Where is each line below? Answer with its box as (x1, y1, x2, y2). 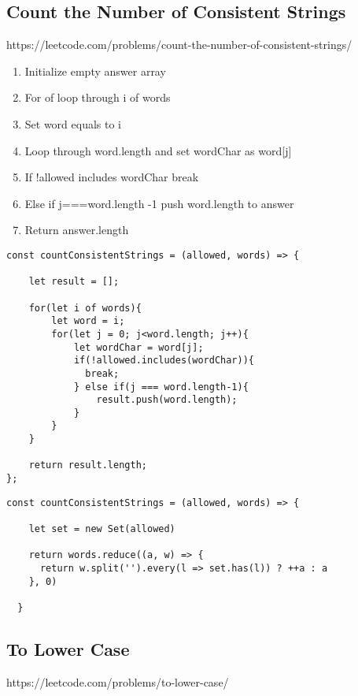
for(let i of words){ (28, 302, 142, 314)
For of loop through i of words (24, 89, 171, 106)
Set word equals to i (24, 115, 122, 132)
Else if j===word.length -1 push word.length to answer (24, 195, 294, 211)
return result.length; (28, 460, 147, 471)
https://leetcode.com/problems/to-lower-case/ (6, 673, 229, 690)
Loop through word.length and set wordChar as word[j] (24, 142, 292, 158)
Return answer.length (24, 221, 129, 238)
